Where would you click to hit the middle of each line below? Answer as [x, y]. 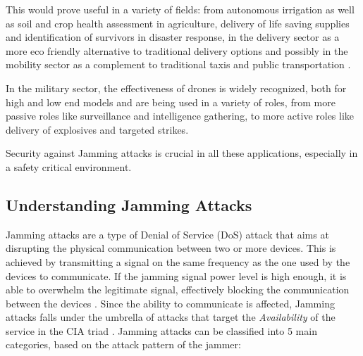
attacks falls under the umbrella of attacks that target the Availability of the [171, 317]
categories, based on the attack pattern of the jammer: [123, 344]
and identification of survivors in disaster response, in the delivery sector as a [173, 37]
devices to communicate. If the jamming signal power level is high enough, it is [176, 275]
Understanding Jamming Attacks [129, 204]
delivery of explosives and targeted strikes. [97, 129]
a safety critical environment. [69, 166]
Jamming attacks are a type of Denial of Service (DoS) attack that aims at [167, 234]
